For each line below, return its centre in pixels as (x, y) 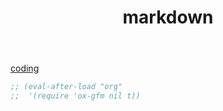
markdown (168, 17)
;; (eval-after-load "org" (66, 87)
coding (25, 68)
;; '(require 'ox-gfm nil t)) (75, 96)
